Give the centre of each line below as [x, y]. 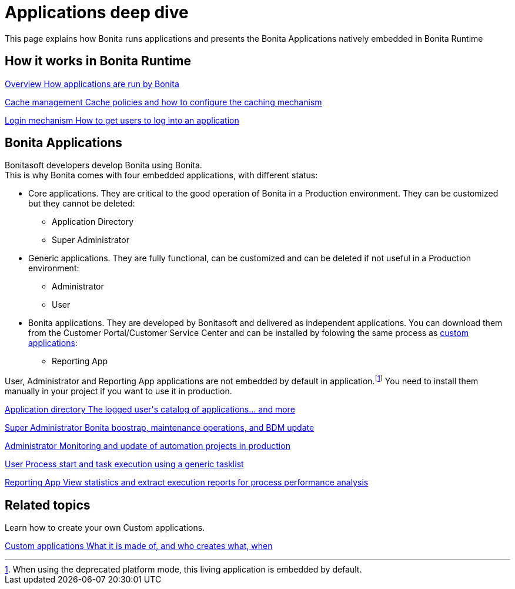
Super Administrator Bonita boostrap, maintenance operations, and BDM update [160, 428]
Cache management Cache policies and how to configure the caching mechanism [163, 102]
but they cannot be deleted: [82, 204]
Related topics [48, 505]
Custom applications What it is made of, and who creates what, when [139, 545]
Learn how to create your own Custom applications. [105, 527]
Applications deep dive [97, 12]
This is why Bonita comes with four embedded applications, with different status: [161, 175]
